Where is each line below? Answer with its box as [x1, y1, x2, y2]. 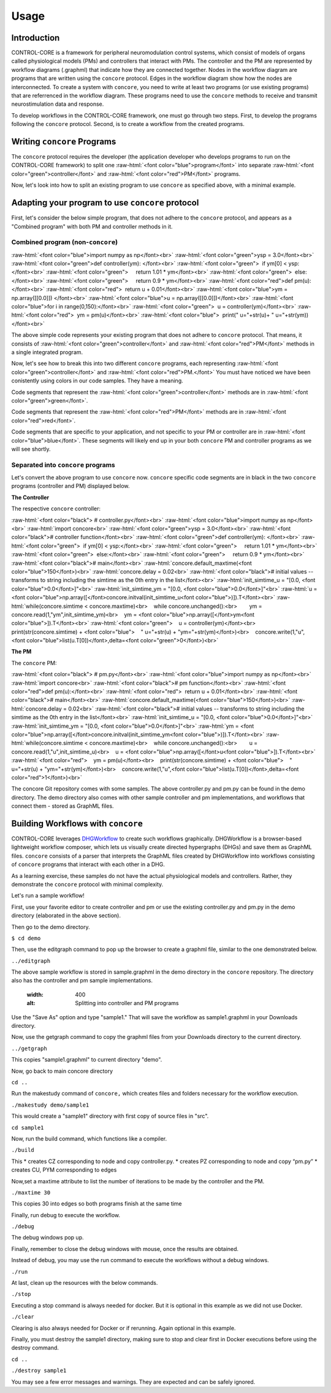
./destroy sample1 [11, 1367, 67, 1374]
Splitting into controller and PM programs [75, 1000, 179, 1007]
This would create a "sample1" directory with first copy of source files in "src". [11, 1113, 209, 1120]
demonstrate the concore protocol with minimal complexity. [11, 880, 164, 888]
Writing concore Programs [11, 136, 116, 147]
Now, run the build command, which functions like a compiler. [11, 1135, 167, 1142]
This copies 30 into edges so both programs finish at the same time [11, 1200, 182, 1207]
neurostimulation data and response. [11, 100, 104, 108]
